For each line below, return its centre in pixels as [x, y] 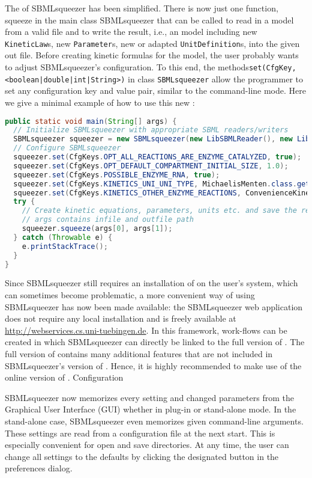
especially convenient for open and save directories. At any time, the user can [147, 445]
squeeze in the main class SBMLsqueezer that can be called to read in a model [149, 20]
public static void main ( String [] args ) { [91, 121]
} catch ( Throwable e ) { [63, 237]
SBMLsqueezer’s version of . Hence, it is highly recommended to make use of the [153, 365]
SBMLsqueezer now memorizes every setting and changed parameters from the [149, 397]
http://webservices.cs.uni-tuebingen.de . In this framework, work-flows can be [146, 330]
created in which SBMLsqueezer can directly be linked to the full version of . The [155, 342]
